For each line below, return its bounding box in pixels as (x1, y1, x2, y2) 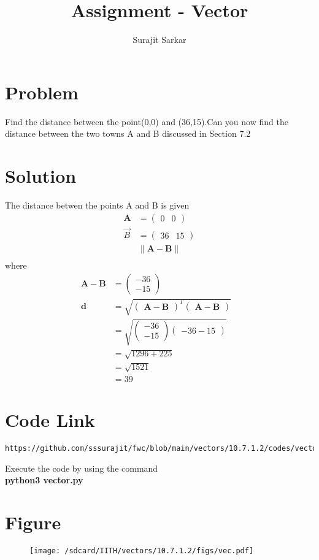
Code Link (5, 407, 95, 432)
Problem (5, 79, 79, 104)
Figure (5, 510, 61, 535)
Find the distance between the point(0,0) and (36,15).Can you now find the (5, 115, 288, 128)
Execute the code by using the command (5, 461, 158, 474)
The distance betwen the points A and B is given (5, 198, 190, 211)
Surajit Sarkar (133, 33, 186, 46)
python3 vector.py (5, 474, 83, 486)
